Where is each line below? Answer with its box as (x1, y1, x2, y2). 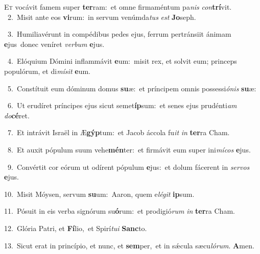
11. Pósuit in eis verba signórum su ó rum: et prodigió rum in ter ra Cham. (4, 206, 235, 216)
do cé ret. (4, 110, 30, 120)
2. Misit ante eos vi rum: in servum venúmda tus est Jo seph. (7, 11, 196, 22)
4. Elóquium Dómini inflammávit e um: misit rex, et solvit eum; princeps (7, 56, 237, 66)
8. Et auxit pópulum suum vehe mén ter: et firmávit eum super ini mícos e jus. (7, 144, 251, 155)
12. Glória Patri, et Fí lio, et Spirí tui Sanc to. (4, 222, 147, 233)
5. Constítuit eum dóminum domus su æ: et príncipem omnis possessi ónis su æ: (7, 83, 256, 93)
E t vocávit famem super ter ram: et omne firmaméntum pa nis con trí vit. (4, 2, 232, 12)
